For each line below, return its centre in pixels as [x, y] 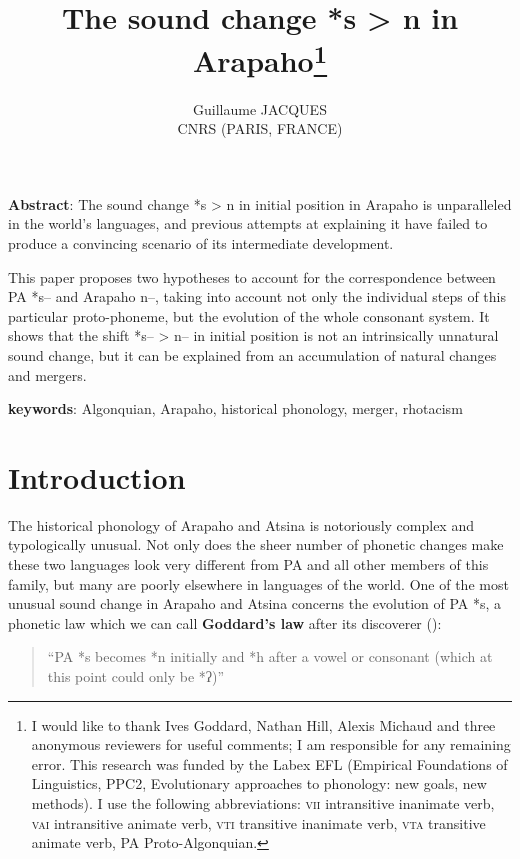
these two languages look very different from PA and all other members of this [248, 564]
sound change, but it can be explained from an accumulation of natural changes [252, 354]
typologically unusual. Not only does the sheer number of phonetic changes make [256, 544]
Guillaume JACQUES [260, 108]
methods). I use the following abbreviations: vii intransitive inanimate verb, [263, 803]
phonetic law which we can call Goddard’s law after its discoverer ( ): [225, 622]
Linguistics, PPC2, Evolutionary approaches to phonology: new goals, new [259, 783]
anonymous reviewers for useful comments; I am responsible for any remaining [271, 744]
